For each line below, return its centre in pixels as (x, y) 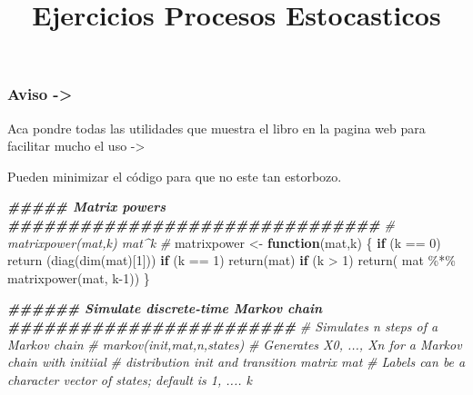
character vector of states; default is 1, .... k (130, 379)
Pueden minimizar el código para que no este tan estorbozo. (175, 176)
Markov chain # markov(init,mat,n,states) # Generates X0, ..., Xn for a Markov (235, 344)
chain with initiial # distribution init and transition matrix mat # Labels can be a (236, 362)
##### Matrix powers (86, 207)
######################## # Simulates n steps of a (223, 326)
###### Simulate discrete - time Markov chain (165, 308)
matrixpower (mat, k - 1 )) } (79, 277)
